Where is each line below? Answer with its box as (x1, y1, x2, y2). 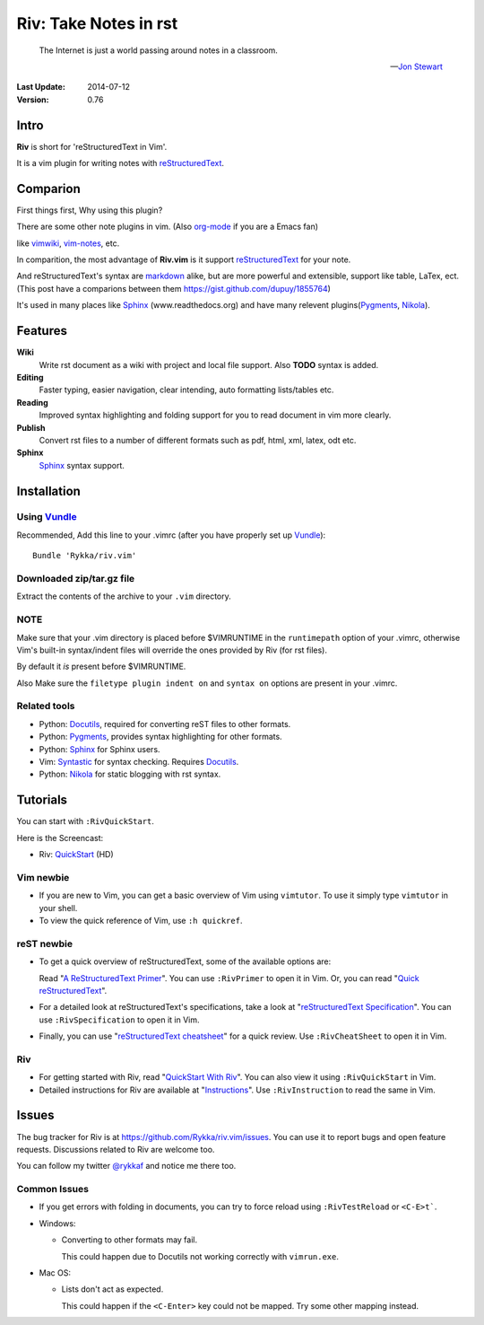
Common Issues (16, 1183, 90, 1196)
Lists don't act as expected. (61, 1284, 164, 1294)
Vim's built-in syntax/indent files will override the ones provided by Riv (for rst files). (16, 645, 327, 655)
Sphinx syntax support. (39, 460, 125, 470)
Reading (16, 397, 48, 408)
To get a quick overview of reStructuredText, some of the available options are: (39, 956, 332, 967)
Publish (16, 422, 46, 433)
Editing (16, 372, 44, 382)
